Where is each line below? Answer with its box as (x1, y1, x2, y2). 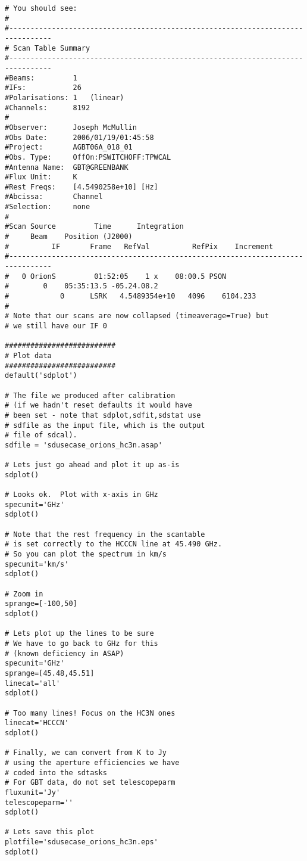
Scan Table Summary (13, 43, 90, 52)
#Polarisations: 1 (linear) (5, 93, 124, 102)
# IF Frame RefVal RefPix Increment (5, 242, 274, 251)
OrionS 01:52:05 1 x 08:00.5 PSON (30, 272, 227, 281)
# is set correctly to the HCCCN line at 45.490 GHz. (5, 540, 223, 549)
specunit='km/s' (5, 560, 69, 568)
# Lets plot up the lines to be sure (5, 629, 154, 638)
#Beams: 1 (5, 73, 77, 82)
